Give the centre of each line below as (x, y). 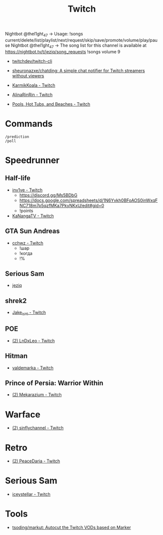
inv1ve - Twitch (27, 190)
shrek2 (16, 301)
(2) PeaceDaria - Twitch (36, 461)
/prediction (17, 137)
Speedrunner (32, 160)
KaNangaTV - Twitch (33, 216)
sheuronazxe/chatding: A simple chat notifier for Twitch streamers (78, 70)
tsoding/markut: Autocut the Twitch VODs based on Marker (72, 528)
